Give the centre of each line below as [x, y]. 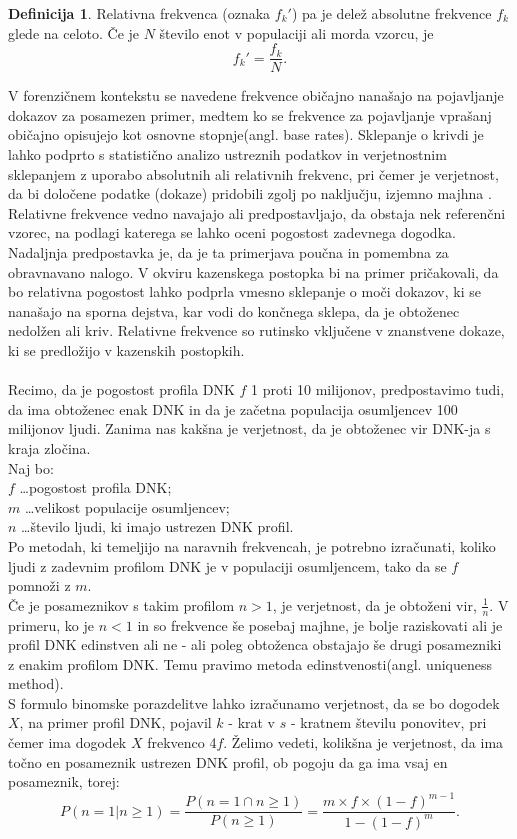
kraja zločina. [49, 447]
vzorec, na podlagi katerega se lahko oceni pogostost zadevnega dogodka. [232, 232]
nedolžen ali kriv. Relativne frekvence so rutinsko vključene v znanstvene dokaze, [256, 330]
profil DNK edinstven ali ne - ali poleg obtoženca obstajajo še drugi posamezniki [255, 644]
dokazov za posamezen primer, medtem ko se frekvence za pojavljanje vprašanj [250, 114]
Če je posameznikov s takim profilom [121, 604]
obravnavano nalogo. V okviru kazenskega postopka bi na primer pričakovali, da [253, 271]
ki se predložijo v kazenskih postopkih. [126, 349]
